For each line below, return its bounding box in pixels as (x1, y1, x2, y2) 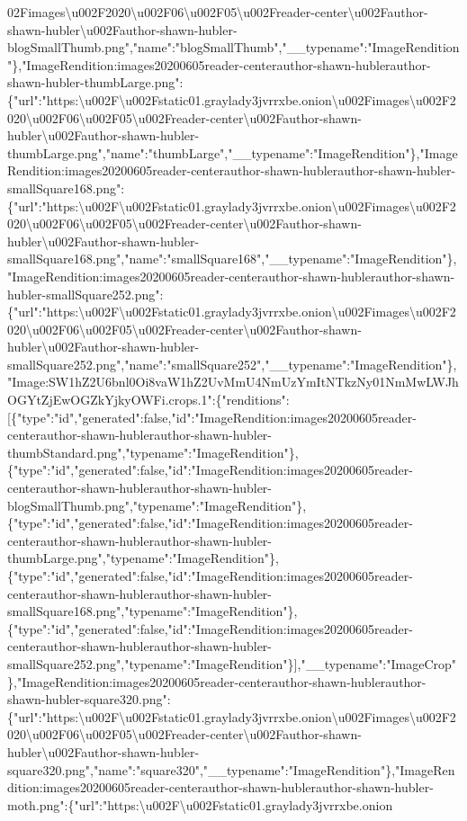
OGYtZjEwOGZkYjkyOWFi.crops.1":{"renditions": (7, 390, 290, 409)
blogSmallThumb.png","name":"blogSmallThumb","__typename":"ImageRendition (7, 38, 460, 57)
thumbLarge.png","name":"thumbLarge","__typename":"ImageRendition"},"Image (7, 143, 458, 162)
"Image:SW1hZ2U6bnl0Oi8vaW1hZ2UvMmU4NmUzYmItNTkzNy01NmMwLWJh (7, 372, 459, 391)
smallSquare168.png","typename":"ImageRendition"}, (7, 602, 298, 620)
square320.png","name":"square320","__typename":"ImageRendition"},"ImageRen (7, 760, 455, 779)
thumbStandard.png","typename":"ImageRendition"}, (7, 442, 299, 461)
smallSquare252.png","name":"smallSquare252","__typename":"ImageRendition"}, (7, 354, 457, 373)
